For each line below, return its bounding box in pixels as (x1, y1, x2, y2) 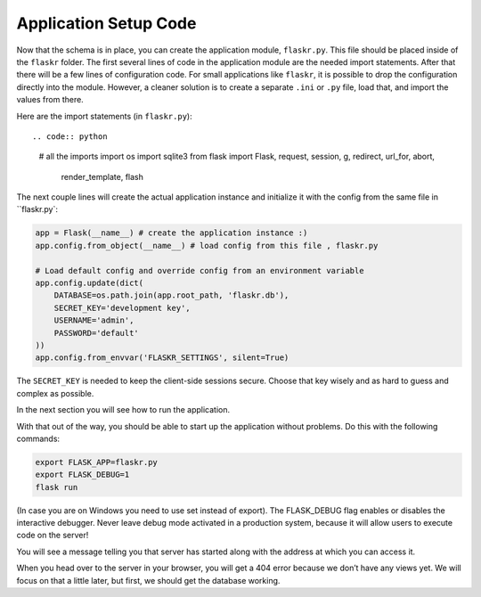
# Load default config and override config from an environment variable (35, 266, 364, 275)
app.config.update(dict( (35, 278, 144, 288)
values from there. (16, 94, 84, 105)
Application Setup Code (16, 13, 197, 33)
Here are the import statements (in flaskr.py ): (16, 110, 192, 121)
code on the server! (16, 530, 89, 541)
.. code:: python (32, 131, 108, 142)
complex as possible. (16, 388, 94, 398)
